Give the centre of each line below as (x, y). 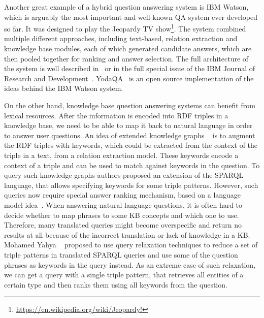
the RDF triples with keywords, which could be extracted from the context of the (131, 145)
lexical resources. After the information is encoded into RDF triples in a (116, 115)
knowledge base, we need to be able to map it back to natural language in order (128, 125)
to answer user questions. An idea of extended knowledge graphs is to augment (130, 135)
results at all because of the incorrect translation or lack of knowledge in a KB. (127, 234)
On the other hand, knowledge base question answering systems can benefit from (130, 105)
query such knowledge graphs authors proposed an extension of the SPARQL (124, 175)
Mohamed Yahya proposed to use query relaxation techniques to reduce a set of (131, 245)
